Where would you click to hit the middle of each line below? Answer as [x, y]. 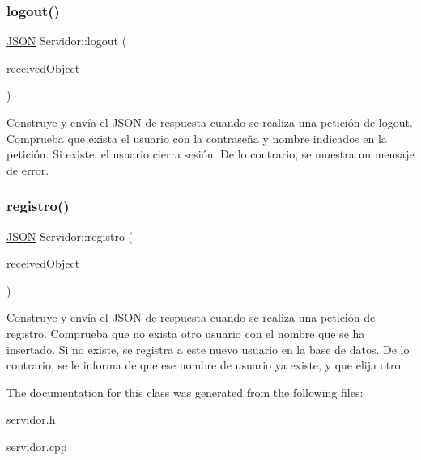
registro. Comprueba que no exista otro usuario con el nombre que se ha [186, 333]
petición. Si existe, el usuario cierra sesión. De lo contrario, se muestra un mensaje [210, 154]
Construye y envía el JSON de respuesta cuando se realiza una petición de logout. [210, 122]
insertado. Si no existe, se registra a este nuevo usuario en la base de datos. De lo [208, 349]
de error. [28, 169]
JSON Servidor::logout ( [67, 41]
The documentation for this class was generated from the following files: [185, 392]
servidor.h [31, 419]
